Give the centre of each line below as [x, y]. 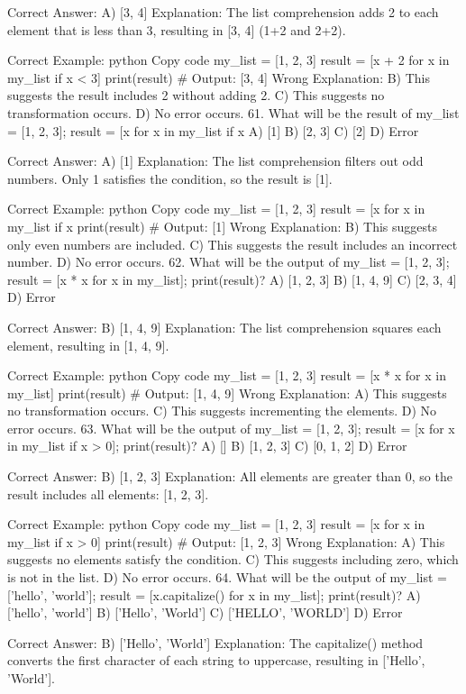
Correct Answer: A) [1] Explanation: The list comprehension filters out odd [215, 161]
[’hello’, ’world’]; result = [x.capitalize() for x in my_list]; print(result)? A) [214, 594]
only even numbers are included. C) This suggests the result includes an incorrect [233, 244]
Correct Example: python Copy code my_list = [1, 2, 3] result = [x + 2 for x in [228, 60]
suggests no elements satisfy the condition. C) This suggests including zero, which [233, 559]
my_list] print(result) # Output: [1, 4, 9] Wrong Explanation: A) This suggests [227, 393]
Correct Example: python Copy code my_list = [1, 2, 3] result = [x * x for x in [227, 375]
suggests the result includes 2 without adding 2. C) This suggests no [196, 95]
